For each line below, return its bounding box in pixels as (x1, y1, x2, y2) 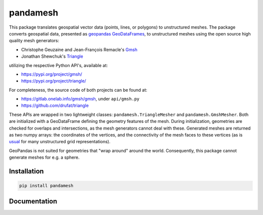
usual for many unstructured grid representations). (9, 139, 111, 145)
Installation (9, 167, 44, 175)
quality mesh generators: (9, 38, 59, 44)
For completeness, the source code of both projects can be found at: (9, 87, 148, 93)
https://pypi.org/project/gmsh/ (21, 71, 82, 77)
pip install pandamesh (19, 183, 74, 189)
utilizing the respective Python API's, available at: (9, 62, 108, 68)
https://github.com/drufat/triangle (21, 102, 89, 109)
